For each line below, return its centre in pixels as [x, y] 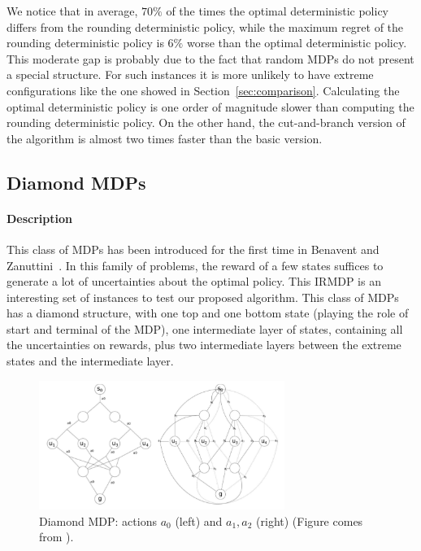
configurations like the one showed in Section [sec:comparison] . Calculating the [203, 90]
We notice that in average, [72, 11]
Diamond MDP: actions [98, 520]
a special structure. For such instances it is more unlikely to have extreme [190, 74]
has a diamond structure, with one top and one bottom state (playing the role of [208, 313]
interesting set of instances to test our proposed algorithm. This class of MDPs [203, 297]
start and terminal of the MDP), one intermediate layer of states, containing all [205, 328]
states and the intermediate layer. [90, 361]
